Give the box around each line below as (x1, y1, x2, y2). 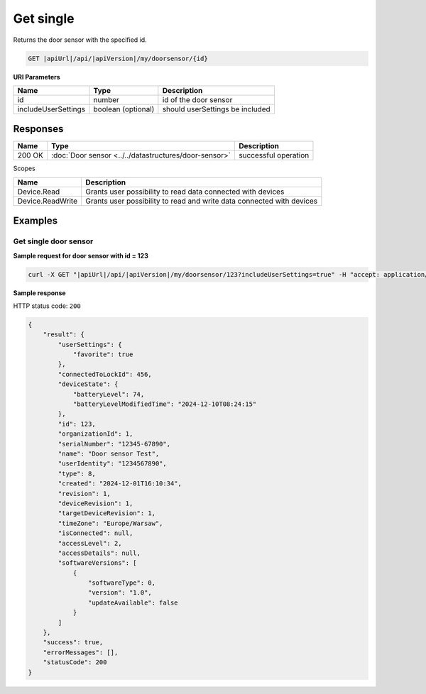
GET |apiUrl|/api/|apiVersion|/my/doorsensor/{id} (28, 54, 209, 62)
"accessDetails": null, (58, 549, 141, 557)
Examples (13, 215, 58, 227)
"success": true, (43, 639, 104, 646)
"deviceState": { (58, 380, 119, 388)
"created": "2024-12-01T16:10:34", (58, 480, 182, 488)
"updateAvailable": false (87, 598, 178, 607)
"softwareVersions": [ (58, 559, 138, 567)
